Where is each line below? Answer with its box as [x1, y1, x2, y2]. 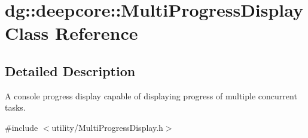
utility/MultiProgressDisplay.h [51, 121, 163, 133]
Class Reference [5, 21, 138, 45]
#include [5, 121, 38, 133]
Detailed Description [5, 61, 136, 80]
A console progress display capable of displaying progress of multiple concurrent [5, 89, 297, 102]
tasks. [5, 101, 26, 114]
